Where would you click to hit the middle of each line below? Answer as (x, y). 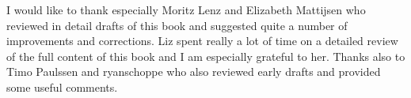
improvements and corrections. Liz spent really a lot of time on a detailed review (202, 41)
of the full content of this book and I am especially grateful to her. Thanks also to (206, 56)
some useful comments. (62, 87)
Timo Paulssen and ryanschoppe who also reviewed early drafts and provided (194, 72)
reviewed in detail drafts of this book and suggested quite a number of (177, 25)
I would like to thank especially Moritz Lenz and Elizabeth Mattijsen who (186, 9)
